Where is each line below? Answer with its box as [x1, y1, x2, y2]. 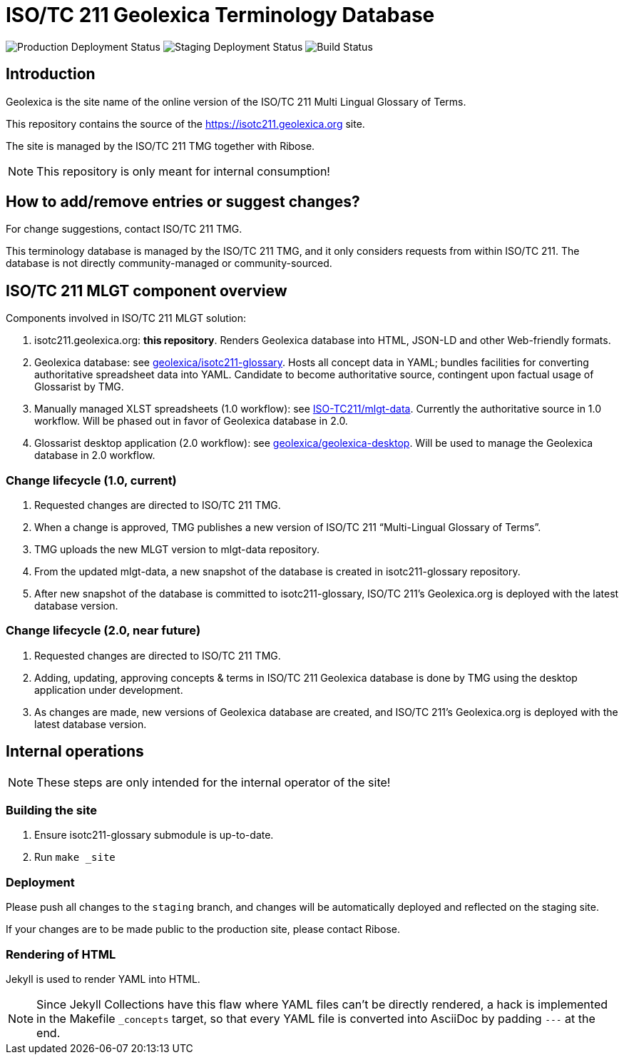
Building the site [6, 803, 98, 817]
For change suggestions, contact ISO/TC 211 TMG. [6, 223, 242, 236]
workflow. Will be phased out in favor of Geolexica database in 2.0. [34, 415, 348, 428]
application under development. [34, 683, 183, 696]
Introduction [6, 65, 96, 84]
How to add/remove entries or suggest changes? [6, 193, 360, 211]
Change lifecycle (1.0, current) [6, 473, 177, 488]
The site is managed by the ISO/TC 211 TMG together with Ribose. [6, 139, 315, 152]
